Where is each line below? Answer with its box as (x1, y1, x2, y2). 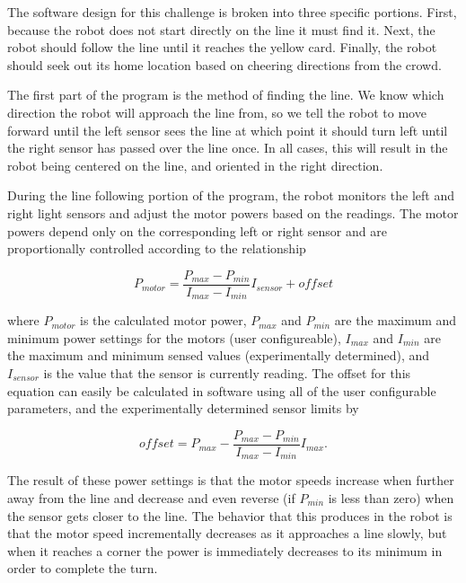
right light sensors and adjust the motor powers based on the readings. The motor (7, 203, 459, 222)
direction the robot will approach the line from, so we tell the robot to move (7, 102, 426, 121)
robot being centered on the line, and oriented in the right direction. (7, 155, 383, 174)
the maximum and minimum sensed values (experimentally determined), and (7, 346, 430, 365)
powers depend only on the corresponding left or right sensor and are (7, 221, 387, 240)
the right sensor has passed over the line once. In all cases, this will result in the (7, 138, 448, 157)
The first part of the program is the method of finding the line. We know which (7, 85, 444, 104)
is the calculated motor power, (80, 311, 247, 330)
